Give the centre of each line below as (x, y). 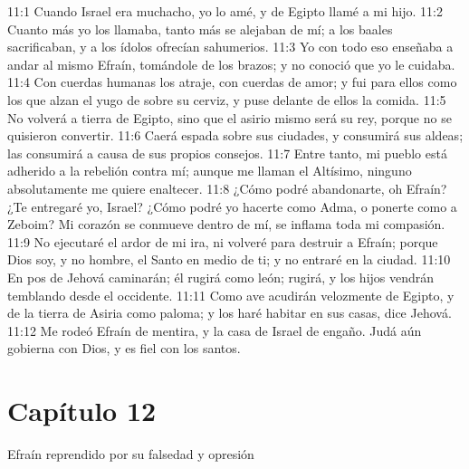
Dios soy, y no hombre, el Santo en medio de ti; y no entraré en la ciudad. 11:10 (229, 259)
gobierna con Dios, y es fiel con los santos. (124, 348)
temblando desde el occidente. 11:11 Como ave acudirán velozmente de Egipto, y (231, 295)
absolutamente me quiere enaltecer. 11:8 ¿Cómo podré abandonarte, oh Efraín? (227, 188)
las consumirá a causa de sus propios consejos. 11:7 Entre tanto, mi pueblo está (227, 153)
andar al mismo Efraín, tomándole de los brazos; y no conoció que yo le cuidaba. (231, 64)
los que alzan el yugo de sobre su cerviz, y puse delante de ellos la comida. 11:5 (227, 99)
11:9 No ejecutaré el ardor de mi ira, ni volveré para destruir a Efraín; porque (223, 241)
